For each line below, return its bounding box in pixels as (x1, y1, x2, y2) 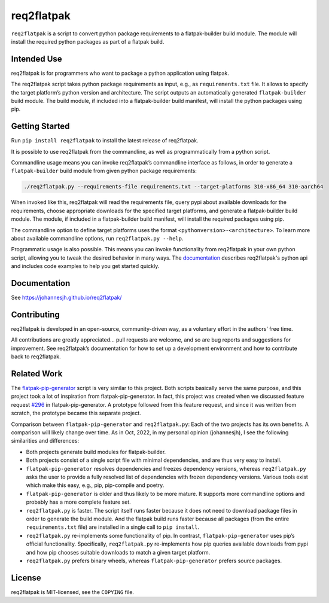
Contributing (11, 309, 60, 319)
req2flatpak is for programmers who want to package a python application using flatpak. (11, 69, 230, 77)
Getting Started (11, 121, 70, 132)
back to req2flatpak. (11, 353, 61, 360)
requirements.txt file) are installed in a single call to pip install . (26, 523, 200, 531)
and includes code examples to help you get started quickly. (11, 263, 160, 270)
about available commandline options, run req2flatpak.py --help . (11, 235, 184, 242)
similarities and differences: (11, 437, 80, 444)
